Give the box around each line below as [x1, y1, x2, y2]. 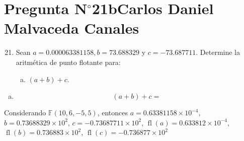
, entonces [97, 107, 128, 118]
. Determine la [196, 47, 240, 57]
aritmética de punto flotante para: [16, 56, 121, 67]
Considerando [4, 107, 46, 118]
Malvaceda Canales [4, 18, 139, 38]
